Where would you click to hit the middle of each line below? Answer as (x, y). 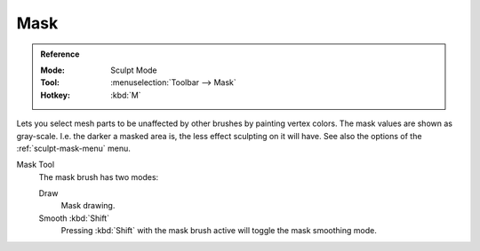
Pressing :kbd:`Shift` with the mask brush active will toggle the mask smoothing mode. (219, 231)
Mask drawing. (88, 206)
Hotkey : (56, 95)
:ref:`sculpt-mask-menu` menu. (73, 148)
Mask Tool (36, 165)
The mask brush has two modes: (99, 176)
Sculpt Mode (134, 70)
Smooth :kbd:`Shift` (74, 218)
